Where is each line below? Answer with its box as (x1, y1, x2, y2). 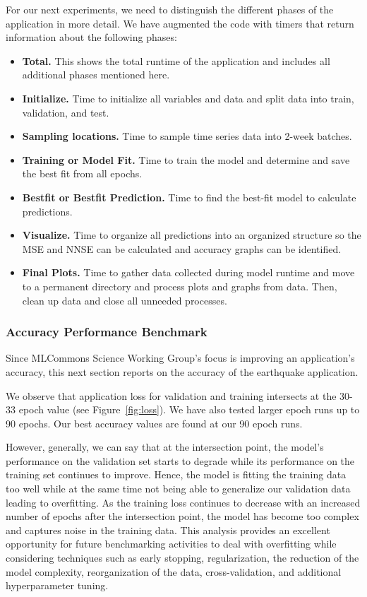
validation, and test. (22, 105, 109, 119)
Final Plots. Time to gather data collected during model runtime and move (22, 265, 355, 280)
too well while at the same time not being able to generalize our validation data (6, 481, 351, 496)
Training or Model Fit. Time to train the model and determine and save (22, 152, 350, 167)
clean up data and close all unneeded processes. (22, 292, 227, 307)
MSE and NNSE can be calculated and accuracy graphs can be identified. (22, 241, 342, 256)
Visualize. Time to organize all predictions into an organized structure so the (22, 227, 361, 242)
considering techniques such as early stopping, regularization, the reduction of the (6, 550, 359, 565)
